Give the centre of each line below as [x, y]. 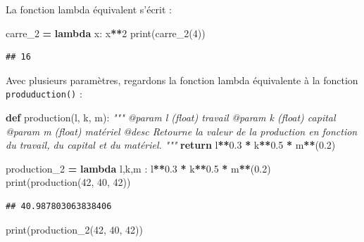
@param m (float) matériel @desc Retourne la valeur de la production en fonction [182, 131]
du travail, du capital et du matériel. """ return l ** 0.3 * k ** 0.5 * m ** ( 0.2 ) [171, 145]
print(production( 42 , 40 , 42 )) [68, 182]
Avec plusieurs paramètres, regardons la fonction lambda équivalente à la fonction [182, 80]
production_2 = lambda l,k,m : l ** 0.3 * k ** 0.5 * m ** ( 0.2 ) [138, 168]
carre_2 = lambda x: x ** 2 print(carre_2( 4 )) [106, 33]
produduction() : [44, 94]
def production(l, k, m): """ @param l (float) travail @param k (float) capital [171, 117]
